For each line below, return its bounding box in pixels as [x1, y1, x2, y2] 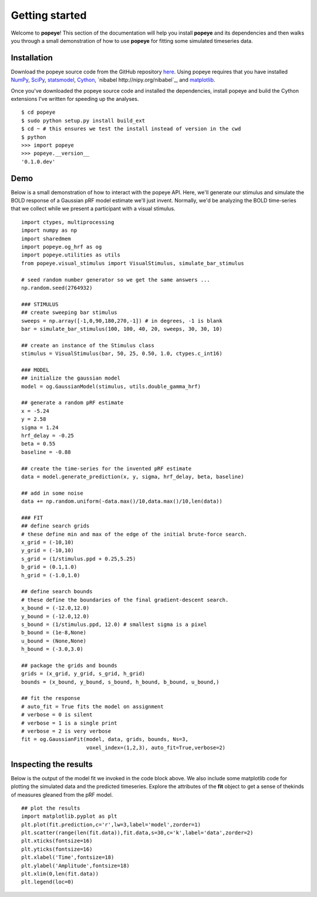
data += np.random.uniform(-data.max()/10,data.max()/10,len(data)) [21, 498, 222, 505]
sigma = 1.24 [21, 424, 59, 431]
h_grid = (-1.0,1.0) [21, 572, 80, 578]
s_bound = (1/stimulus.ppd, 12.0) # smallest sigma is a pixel [21, 621, 207, 628]
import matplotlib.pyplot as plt [21, 813, 117, 820]
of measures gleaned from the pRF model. [11, 791, 113, 798]
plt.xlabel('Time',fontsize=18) [21, 854, 114, 861]
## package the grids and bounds [21, 662, 117, 669]
